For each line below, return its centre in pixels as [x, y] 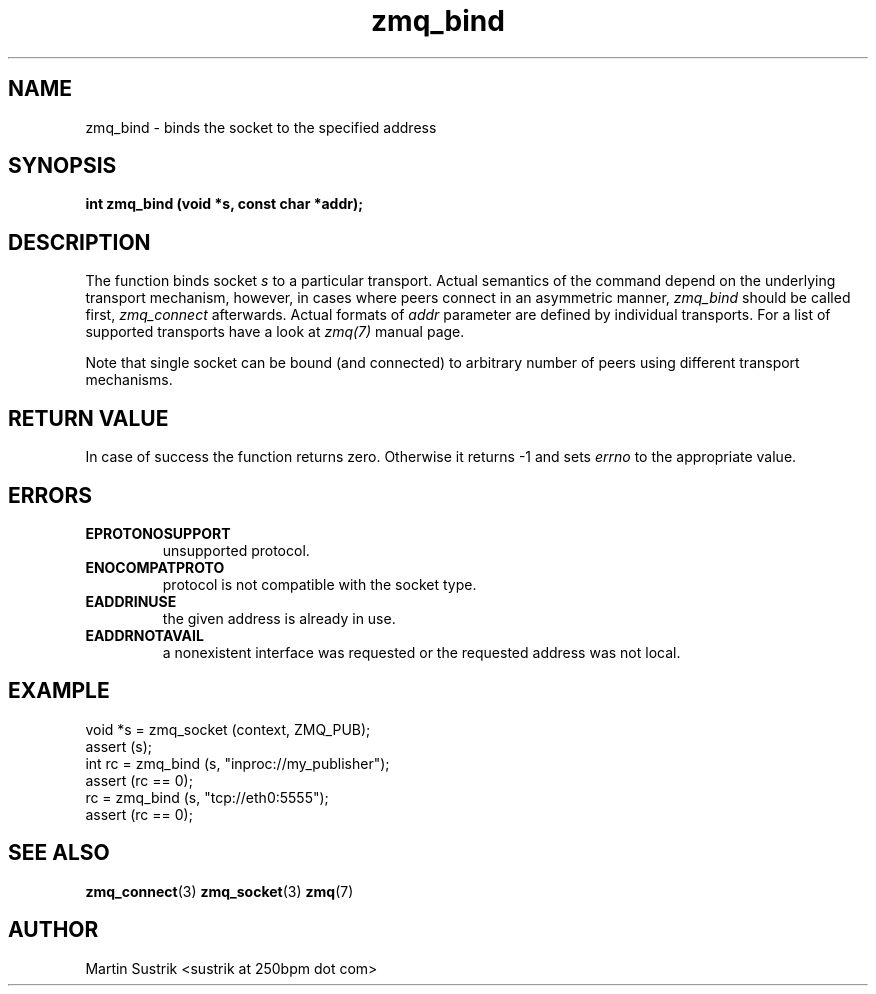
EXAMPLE [59, 691]
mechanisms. [129, 380]
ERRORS [50, 495]
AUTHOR [53, 930]
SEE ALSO [59, 853]
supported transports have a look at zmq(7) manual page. [275, 332]
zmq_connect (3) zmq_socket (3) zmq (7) [219, 891]
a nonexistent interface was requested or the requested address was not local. [421, 652]
